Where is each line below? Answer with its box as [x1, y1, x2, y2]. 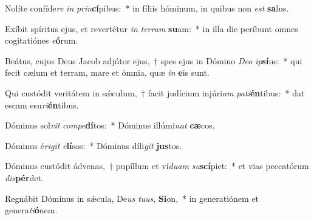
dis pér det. [5, 171, 44, 184]
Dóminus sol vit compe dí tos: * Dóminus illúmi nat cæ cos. [5, 119, 215, 132]
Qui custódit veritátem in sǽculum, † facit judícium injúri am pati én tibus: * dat [5, 86, 305, 99]
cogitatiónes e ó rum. [5, 34, 78, 47]
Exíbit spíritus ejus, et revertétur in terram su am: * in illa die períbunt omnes [5, 22, 298, 35]
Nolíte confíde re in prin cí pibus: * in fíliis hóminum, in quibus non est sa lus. [5, 2, 289, 14]
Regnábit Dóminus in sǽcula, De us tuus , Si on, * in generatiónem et [5, 192, 259, 204]
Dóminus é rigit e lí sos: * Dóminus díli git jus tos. [5, 139, 182, 152]
